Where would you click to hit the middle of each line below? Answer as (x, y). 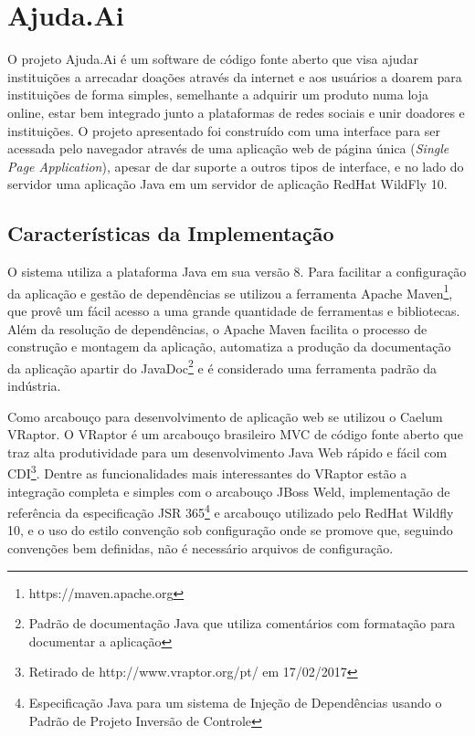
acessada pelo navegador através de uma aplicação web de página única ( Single (228, 148)
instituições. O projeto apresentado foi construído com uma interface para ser (224, 130)
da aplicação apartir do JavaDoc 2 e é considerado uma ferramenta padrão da (222, 366)
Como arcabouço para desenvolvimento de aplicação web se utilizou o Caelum (225, 416)
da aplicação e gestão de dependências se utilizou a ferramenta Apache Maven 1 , (230, 291)
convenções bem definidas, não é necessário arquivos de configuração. (201, 548)
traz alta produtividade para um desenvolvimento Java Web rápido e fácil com (227, 452)
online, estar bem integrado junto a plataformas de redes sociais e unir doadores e (236, 112)
